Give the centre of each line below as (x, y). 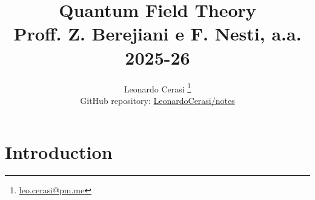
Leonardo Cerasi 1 (157, 88)
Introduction (59, 152)
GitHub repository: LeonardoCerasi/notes (157, 100)
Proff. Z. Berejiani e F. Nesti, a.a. (157, 34)
